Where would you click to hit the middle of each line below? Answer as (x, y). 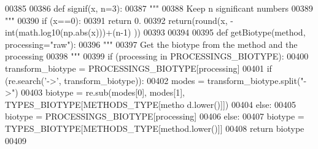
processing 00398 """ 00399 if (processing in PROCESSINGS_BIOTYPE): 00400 (157, 56)
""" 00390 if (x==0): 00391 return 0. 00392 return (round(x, (116, 20)
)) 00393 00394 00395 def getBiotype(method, (220, 32)
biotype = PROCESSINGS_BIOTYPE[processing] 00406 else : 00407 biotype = (155, 116)
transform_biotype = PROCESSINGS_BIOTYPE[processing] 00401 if (138, 68)
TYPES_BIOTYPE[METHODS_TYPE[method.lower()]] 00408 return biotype (155, 128)
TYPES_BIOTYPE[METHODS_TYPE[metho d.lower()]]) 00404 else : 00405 (151, 104)
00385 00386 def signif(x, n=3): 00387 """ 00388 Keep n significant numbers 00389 (159, 8)
